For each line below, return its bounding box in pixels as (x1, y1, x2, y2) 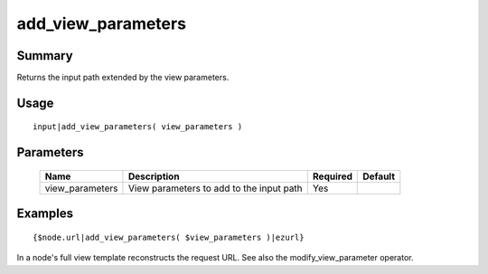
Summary (16, 48, 73, 63)
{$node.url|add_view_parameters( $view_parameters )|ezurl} (33, 231, 305, 242)
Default (362, 170, 396, 183)
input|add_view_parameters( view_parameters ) (33, 122, 243, 132)
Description (127, 170, 180, 183)
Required (312, 170, 352, 183)
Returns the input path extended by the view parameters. (16, 72, 230, 83)
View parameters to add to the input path (127, 182, 303, 194)
